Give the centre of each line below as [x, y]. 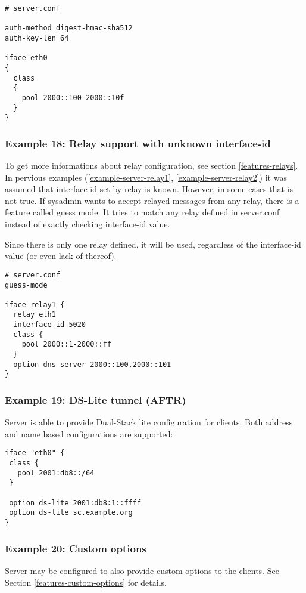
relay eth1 [35, 315]
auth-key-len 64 [37, 38]
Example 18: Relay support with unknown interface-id [138, 143]
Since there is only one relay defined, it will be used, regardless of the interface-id [153, 244]
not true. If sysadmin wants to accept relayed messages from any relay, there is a [152, 200]
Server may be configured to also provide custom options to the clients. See [142, 570]
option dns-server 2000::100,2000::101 [92, 364]
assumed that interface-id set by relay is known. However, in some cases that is [149, 189]
